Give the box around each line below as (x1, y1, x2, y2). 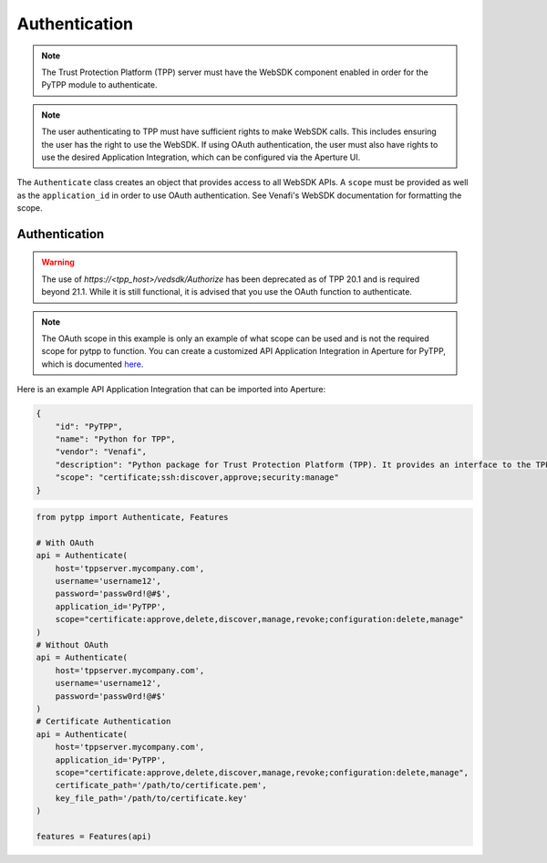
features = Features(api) (36, 831, 152, 841)
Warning (41, 256, 75, 268)
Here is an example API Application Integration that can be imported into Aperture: (16, 384, 326, 395)
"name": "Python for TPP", (55, 433, 177, 444)
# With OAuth (36, 537, 95, 547)
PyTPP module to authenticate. (41, 79, 159, 90)
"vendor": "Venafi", (55, 447, 148, 457)
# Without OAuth (36, 639, 109, 650)
